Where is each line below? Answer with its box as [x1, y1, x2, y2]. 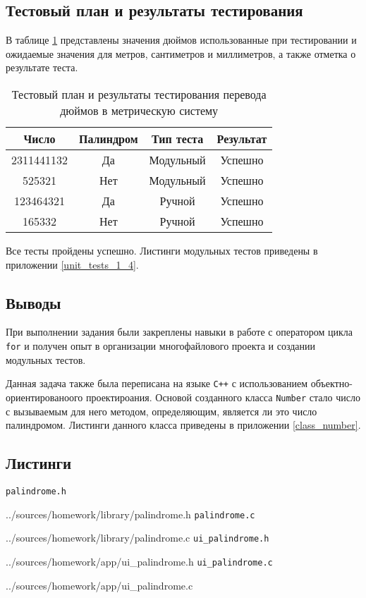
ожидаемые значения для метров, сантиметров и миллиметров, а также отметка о [6, 46, 356, 61]
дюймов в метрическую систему [60, 102, 219, 118]
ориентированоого [6, 389, 83, 404]
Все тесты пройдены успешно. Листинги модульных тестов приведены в [6, 243, 318, 257]
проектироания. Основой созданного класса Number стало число [85, 389, 360, 404]
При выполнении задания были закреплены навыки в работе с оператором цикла [6, 324, 353, 339]
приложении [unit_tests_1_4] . [6, 257, 139, 271]
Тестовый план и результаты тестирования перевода [11, 85, 267, 102]
